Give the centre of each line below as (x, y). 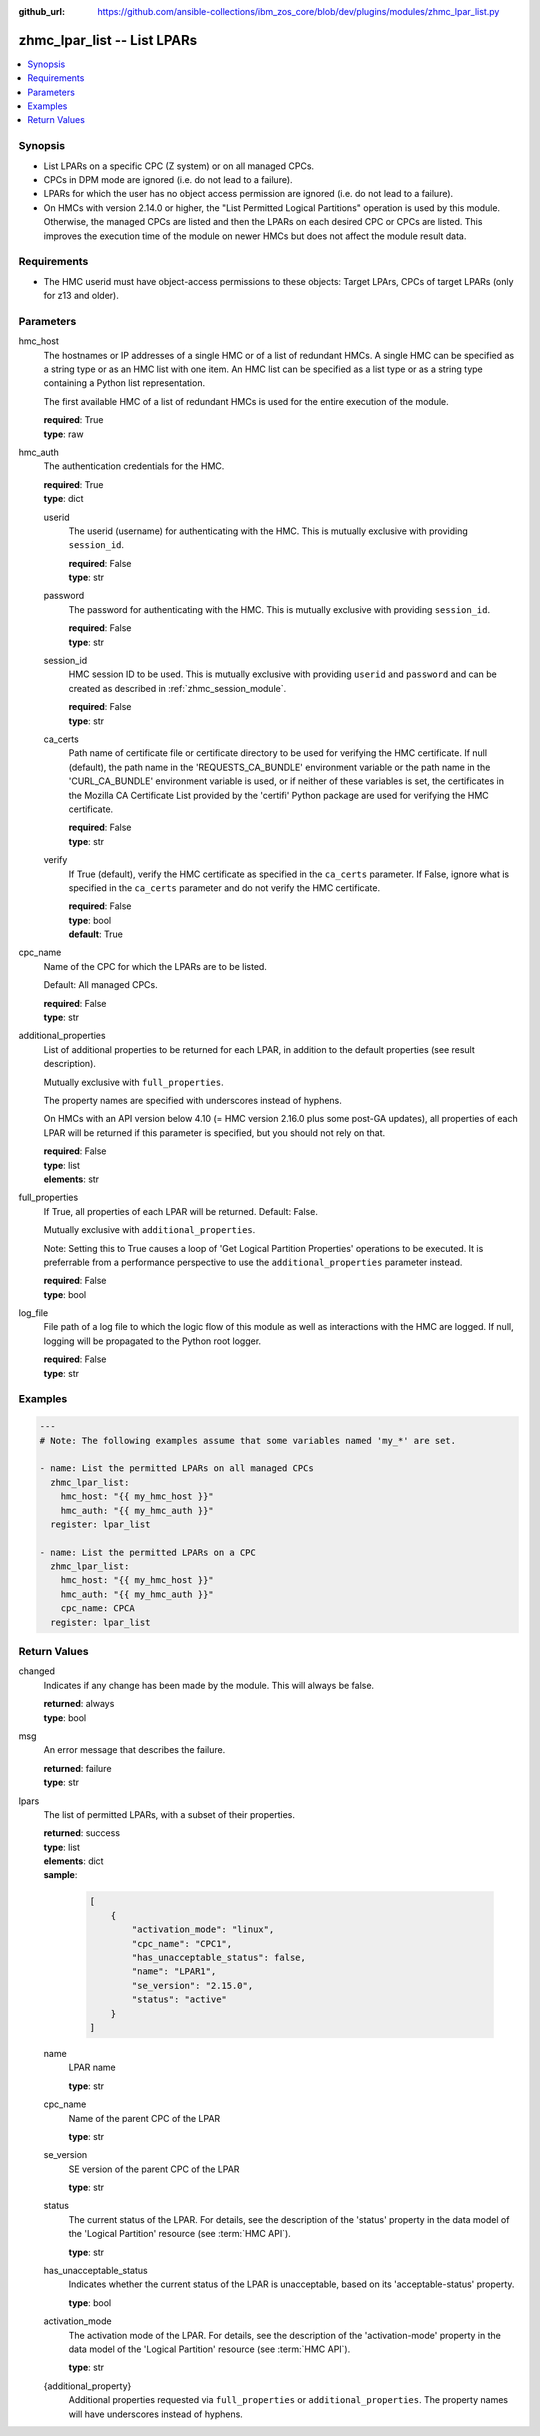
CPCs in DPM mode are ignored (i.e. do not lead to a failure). (168, 179)
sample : (60, 1875)
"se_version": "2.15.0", (192, 1985)
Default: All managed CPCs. (101, 985)
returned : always (79, 1704)
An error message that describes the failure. (134, 1750)
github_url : (41, 11)
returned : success (81, 1833)
